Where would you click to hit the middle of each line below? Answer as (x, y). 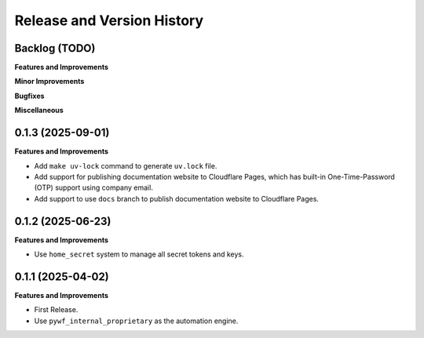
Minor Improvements (49, 82)
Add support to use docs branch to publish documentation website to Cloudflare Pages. (177, 198)
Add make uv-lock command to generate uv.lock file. (126, 165)
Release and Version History (109, 20)
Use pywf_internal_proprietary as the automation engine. (136, 321)
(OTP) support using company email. (93, 187)
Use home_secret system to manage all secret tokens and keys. (139, 254)
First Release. (56, 310)
